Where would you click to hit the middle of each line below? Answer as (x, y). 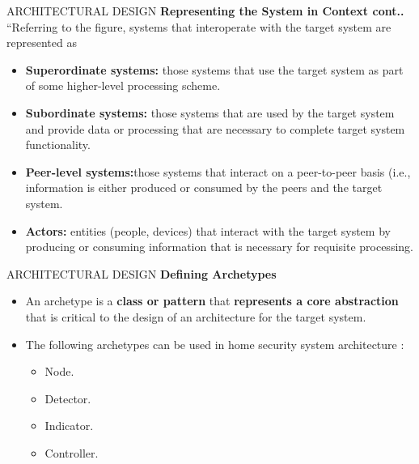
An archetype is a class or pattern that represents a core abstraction (212, 301)
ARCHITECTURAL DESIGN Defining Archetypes (142, 273)
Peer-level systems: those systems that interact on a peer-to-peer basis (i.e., (218, 171)
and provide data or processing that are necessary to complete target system (215, 128)
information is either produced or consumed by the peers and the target (204, 187)
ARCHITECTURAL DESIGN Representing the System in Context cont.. (205, 11)
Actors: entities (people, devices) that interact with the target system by (208, 230)
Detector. (68, 398)
